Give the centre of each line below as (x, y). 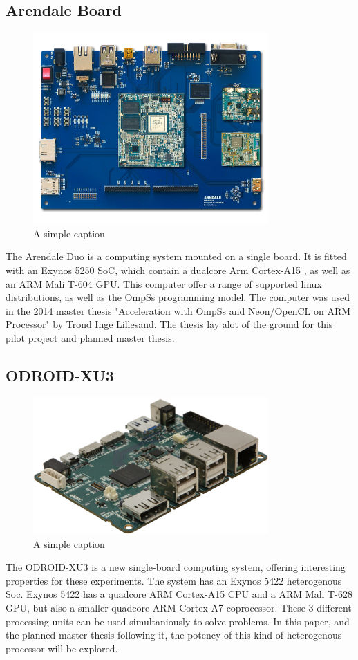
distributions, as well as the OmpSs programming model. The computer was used (178, 297)
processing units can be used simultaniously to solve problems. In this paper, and (178, 621)
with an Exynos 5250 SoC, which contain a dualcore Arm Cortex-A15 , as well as (178, 269)
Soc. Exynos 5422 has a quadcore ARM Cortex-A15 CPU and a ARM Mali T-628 (179, 594)
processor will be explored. (62, 648)
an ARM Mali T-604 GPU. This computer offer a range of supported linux (164, 283)
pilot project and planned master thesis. (90, 337)
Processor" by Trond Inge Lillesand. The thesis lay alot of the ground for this (169, 324)
